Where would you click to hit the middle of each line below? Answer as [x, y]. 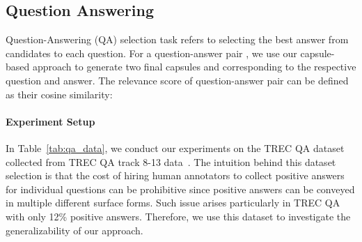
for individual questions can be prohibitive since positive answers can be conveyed [180, 189]
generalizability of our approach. [74, 230]
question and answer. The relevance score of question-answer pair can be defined [177, 80]
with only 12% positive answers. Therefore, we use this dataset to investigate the [178, 216]
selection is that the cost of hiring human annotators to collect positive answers [175, 175]
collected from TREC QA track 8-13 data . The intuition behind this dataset [171, 161]
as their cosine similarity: [59, 94]
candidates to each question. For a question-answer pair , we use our [151, 53]
